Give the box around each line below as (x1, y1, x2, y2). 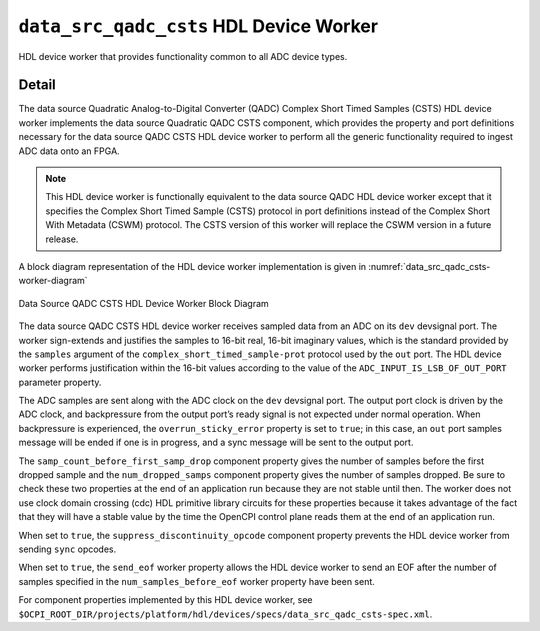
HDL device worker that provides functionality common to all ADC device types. (18, 50, 348, 62)
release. (45, 233, 79, 245)
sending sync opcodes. (18, 543, 117, 555)
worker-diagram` (18, 275, 89, 287)
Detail (18, 76, 57, 94)
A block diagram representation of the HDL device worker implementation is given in (18, 260, 367, 272)
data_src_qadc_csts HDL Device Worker (18, 15, 379, 37)
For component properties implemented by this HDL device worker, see (18, 594, 313, 606)
